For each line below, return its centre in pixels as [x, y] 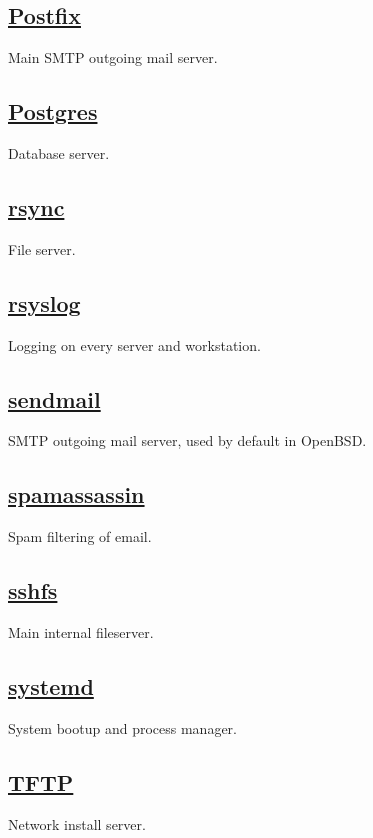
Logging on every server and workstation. [134, 344]
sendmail [54, 398]
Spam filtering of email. [80, 536]
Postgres [53, 111]
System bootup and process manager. [122, 727]
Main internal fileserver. [81, 631]
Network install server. [77, 823]
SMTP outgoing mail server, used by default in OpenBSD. [187, 440]
